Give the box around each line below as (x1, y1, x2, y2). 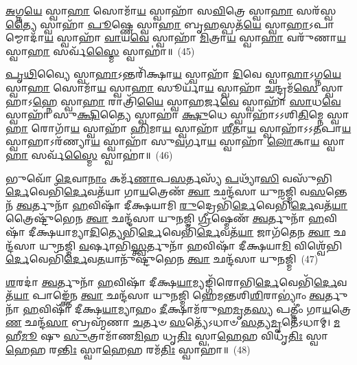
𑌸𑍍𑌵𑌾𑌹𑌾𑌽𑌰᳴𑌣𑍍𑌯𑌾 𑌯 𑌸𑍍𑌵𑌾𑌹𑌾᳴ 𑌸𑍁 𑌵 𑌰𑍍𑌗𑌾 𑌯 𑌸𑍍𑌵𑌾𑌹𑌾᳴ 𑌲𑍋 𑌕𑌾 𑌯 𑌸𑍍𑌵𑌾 (5, 134, 345, 148)
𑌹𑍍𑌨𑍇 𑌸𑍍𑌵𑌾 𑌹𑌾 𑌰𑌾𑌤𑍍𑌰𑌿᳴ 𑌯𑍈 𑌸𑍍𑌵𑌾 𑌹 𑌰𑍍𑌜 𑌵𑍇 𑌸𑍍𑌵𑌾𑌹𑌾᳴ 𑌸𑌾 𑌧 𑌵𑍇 (32, 93, 341, 108)
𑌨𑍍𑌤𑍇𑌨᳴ (325, 184, 347, 199)
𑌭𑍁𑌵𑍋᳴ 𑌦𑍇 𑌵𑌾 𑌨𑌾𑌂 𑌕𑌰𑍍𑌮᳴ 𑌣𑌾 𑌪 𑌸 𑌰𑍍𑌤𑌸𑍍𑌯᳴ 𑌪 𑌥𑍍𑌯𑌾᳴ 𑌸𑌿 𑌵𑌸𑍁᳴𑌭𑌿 (5, 170, 332, 185)
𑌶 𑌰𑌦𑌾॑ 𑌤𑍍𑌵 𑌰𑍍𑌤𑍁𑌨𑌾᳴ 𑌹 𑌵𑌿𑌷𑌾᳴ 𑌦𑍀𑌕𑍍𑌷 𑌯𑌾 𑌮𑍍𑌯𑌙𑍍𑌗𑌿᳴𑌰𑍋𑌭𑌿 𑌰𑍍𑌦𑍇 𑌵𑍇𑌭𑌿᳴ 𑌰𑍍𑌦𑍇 (5, 274, 337, 289)
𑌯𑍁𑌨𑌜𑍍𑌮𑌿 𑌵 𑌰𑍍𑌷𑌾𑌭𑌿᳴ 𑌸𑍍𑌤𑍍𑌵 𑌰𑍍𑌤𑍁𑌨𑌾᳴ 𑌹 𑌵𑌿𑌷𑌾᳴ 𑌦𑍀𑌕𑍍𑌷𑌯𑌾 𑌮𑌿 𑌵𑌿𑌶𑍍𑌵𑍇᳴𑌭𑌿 (39, 238, 343, 252)
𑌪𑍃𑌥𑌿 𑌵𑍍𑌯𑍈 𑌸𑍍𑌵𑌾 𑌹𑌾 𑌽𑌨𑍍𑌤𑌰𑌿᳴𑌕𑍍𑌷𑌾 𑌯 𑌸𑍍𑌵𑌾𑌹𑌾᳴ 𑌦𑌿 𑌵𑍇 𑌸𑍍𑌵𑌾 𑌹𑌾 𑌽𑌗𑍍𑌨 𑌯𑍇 (5, 67, 341, 81)
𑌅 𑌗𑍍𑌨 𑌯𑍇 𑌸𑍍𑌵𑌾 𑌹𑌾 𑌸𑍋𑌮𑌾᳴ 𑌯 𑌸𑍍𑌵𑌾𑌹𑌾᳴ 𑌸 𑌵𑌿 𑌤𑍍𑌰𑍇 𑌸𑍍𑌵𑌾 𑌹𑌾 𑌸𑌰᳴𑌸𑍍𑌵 (5, 3, 336, 17)
